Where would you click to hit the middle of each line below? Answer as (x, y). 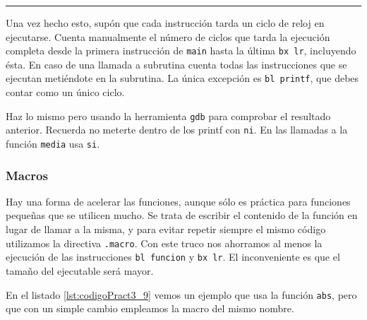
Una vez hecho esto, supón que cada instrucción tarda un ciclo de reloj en (165, 23)
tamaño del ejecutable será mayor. (80, 270)
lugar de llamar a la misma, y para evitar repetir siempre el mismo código (166, 229)
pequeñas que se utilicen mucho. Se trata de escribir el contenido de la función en (182, 215)
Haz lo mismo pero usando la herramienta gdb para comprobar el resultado (168, 115)
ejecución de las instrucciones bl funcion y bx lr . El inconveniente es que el (173, 257)
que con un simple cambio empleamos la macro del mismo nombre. (150, 308)
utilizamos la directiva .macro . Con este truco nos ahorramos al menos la (164, 243)
